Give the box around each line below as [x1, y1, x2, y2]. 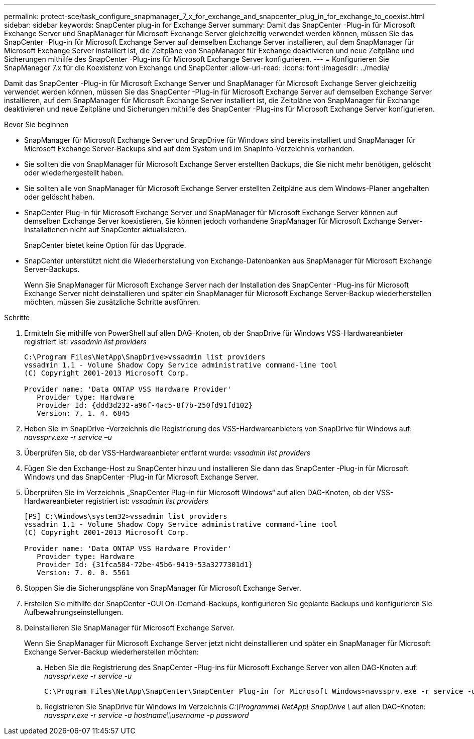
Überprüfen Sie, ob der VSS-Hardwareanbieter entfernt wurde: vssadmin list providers [24, 448, 310, 457]
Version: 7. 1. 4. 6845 [37, 409, 130, 417]
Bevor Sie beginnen [4, 120, 69, 129]
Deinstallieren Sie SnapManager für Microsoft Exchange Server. [24, 623, 235, 632]
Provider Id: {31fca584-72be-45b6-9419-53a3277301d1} [37, 561, 253, 569]
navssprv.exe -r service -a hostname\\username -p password [44, 711, 249, 719]
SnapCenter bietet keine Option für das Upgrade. [24, 241, 186, 249]
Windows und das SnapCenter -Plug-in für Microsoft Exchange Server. [24, 473, 259, 481]
